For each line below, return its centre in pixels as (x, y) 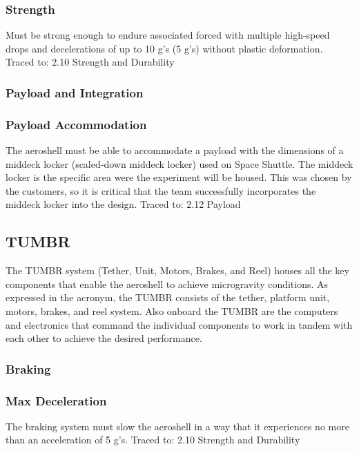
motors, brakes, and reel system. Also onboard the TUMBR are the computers (172, 311)
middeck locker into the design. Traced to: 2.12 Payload (123, 204)
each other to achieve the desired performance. (104, 338)
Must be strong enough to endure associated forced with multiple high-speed (168, 35)
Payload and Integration (75, 92)
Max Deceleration (56, 400)
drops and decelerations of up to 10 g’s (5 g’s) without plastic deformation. (164, 48)
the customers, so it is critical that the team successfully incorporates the (161, 190)
